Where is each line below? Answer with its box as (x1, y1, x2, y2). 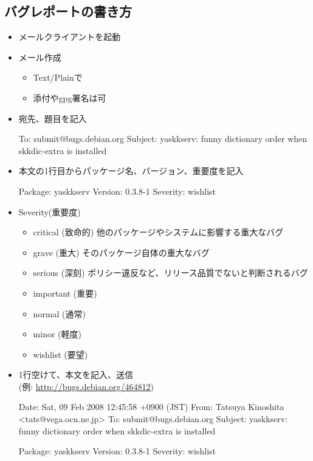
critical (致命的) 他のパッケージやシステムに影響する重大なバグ (33, 226, 284, 238)
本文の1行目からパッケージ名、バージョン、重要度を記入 (18, 164, 244, 177)
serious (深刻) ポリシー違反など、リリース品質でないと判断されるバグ (33, 266, 308, 279)
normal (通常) (33, 307, 86, 320)
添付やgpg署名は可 (33, 91, 106, 104)
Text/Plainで (33, 71, 83, 84)
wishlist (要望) (33, 348, 88, 360)
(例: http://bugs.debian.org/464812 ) (18, 380, 154, 392)
